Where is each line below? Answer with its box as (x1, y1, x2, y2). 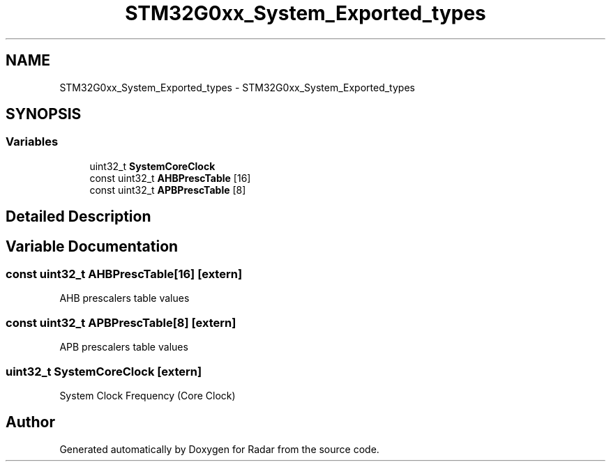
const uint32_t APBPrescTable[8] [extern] (6, 315, 236, 330)
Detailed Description (6, 208, 151, 226)
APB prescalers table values (59, 341, 188, 353)
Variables (6, 135, 59, 149)
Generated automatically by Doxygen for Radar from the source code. (59, 443, 379, 455)
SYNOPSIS (6, 105, 82, 123)
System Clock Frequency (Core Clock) (59, 389, 236, 401)
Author (6, 413, 55, 431)
